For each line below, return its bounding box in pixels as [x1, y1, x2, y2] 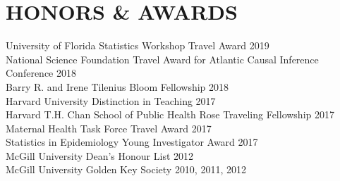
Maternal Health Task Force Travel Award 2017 [6, 120, 212, 135]
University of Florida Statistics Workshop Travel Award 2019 [6, 38, 269, 53]
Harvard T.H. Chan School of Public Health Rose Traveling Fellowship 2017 [6, 107, 334, 122]
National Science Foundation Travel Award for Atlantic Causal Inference [6, 51, 319, 66]
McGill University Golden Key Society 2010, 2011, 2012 [6, 162, 246, 177]
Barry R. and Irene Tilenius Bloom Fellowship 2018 [6, 79, 229, 94]
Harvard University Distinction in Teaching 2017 [6, 93, 216, 108]
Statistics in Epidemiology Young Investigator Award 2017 [6, 135, 258, 149]
